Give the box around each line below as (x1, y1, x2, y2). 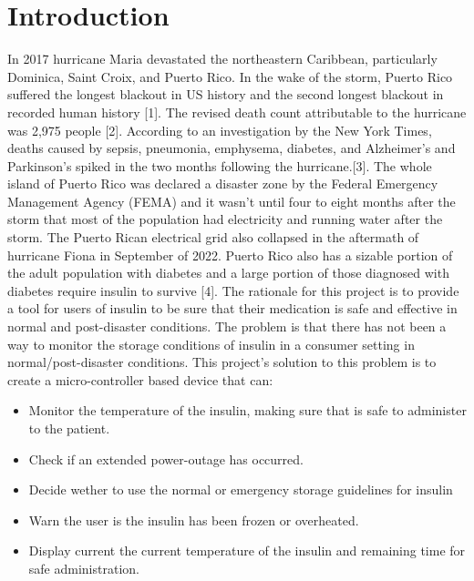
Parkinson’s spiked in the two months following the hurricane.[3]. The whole (7, 156, 432, 175)
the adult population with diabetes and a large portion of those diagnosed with (7, 263, 449, 282)
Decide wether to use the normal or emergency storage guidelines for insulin (28, 480, 453, 499)
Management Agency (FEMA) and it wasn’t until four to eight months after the (7, 191, 456, 210)
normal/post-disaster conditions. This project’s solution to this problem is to (7, 352, 437, 372)
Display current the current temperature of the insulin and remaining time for (28, 541, 466, 560)
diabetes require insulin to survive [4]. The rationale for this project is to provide (7, 280, 459, 300)
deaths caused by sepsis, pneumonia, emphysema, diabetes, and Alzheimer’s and (7, 138, 456, 158)
